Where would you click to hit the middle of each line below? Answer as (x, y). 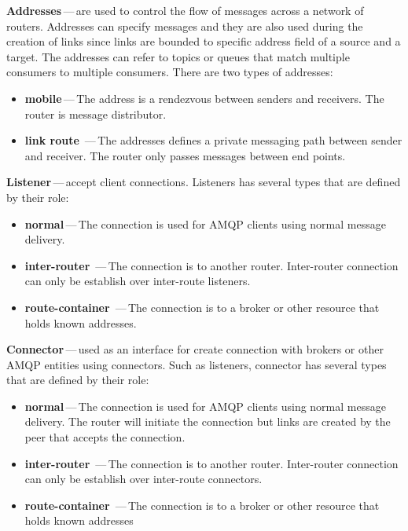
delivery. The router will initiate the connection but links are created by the (208, 421)
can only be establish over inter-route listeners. (138, 281)
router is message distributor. (96, 114)
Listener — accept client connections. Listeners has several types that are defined (204, 182)
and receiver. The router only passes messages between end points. (185, 155)
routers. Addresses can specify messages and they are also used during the (185, 26)
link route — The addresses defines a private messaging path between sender (213, 140)
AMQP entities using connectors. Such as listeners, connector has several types (197, 364)
